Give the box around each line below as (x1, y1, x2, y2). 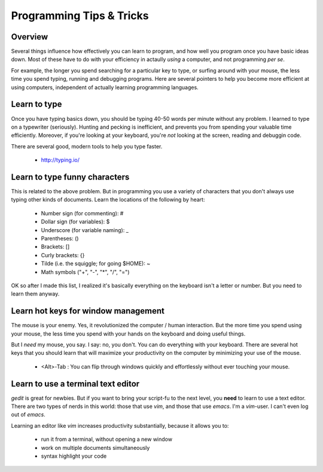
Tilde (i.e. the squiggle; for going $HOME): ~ (41, 260, 151, 267)
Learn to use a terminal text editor (11, 379, 140, 389)
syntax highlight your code (41, 452, 107, 460)
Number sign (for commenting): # (41, 209, 124, 217)
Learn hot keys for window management (11, 306, 164, 316)
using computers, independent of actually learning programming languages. (11, 84, 199, 91)
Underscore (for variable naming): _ (41, 226, 129, 233)
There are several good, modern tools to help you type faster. (11, 142, 163, 150)
